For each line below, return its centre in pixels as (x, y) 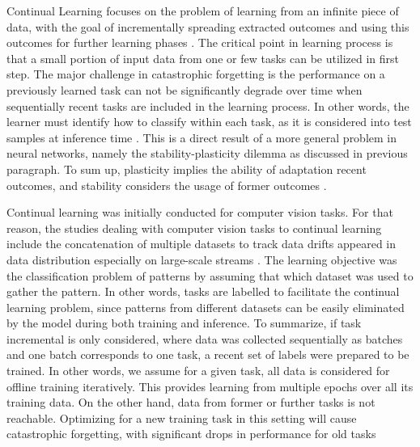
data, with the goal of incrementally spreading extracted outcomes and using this (208, 26)
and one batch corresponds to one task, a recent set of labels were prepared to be (208, 354)
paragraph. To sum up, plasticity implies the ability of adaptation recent (187, 169)
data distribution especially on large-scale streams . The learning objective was (202, 259)
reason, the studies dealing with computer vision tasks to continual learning (194, 228)
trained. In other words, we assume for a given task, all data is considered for (198, 371)
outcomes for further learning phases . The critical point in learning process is (200, 42)
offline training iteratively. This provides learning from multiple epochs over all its (210, 386)
